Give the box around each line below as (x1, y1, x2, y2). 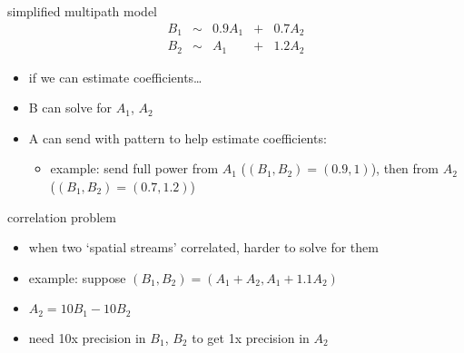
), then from (370, 159, 439, 178)
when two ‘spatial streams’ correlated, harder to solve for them (28, 238, 379, 257)
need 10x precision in (28, 328, 146, 347)
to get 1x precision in (192, 328, 310, 347)
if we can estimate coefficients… (28, 67, 202, 86)
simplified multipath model (7, 2, 157, 20)
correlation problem (7, 207, 116, 226)
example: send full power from (50, 159, 219, 178)
